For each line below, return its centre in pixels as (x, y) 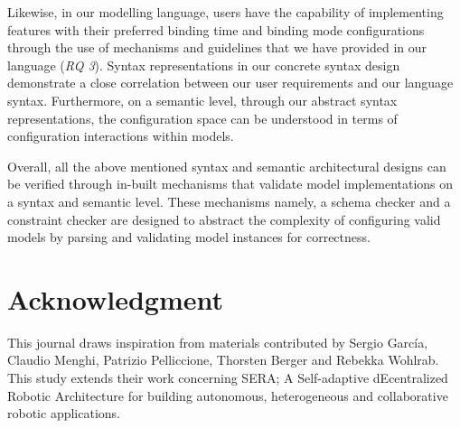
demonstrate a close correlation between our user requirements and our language (230, 83)
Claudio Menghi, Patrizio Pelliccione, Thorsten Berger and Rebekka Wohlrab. (223, 360)
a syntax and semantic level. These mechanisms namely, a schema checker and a (229, 201)
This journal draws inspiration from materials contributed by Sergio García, (218, 342)
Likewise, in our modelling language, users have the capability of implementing (225, 12)
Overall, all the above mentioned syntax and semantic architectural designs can (227, 166)
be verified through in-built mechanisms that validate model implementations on (230, 184)
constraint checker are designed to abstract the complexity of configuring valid (224, 219)
